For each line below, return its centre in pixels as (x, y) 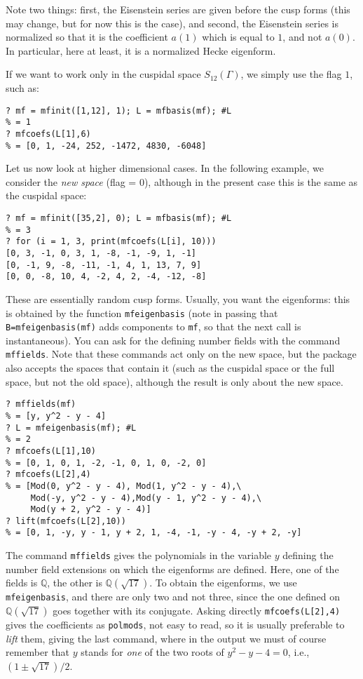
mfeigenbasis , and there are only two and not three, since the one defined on (173, 597)
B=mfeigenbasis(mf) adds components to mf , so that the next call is (153, 327)
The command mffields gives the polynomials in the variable (139, 555)
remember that (38, 652)
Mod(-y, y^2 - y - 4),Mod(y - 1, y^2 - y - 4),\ (146, 498)
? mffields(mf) (41, 404)
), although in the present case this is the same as (251, 181)
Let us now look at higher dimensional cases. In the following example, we (165, 168)
